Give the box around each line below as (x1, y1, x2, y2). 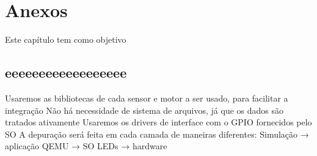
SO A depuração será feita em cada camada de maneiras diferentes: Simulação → (5, 127, 309, 140)
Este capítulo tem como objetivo (5, 33, 126, 46)
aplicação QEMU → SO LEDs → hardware (5, 139, 167, 152)
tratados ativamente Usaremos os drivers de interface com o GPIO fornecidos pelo (5, 116, 312, 128)
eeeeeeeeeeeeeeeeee (5, 63, 127, 82)
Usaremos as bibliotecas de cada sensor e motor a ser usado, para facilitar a (5, 91, 288, 104)
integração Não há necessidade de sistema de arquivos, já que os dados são (5, 103, 284, 116)
